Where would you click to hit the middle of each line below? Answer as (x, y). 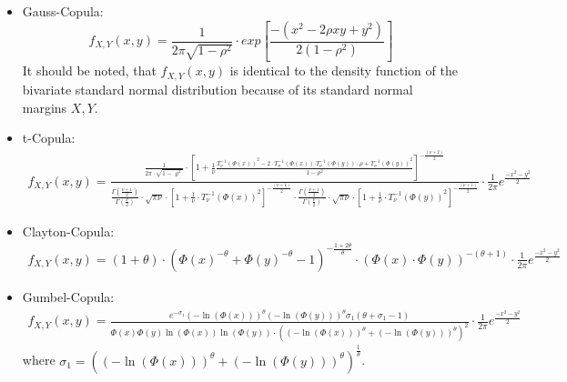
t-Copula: (49, 138)
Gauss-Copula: (63, 11)
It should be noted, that (89, 70)
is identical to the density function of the (344, 70)
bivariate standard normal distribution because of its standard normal (218, 89)
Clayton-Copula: (68, 231)
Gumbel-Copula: (68, 296)
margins (45, 107)
